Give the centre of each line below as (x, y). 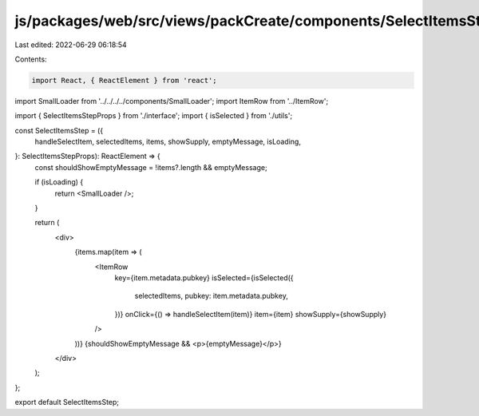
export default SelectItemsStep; (67, 402)
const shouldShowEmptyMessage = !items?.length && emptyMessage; (151, 167)
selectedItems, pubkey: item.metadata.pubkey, (212, 296)
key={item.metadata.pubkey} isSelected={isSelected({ (204, 277)
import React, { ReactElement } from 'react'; (124, 80)
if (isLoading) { (59, 182)
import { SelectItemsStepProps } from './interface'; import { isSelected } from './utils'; (154, 116)
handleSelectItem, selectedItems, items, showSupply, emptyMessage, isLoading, (168, 142)
